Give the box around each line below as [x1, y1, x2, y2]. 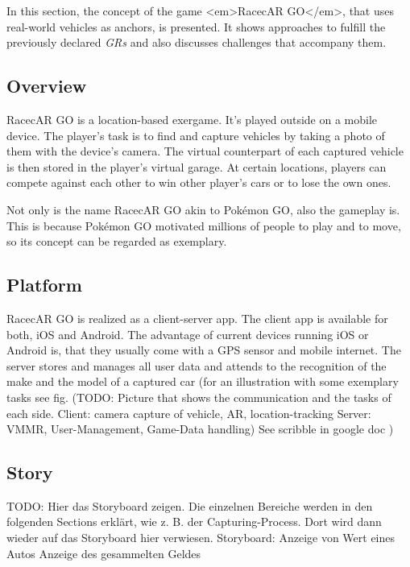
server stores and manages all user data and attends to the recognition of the [6, 357, 387, 374]
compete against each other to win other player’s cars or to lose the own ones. [6, 174, 391, 191]
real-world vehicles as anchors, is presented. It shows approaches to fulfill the [6, 18, 386, 35]
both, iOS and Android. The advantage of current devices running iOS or [6, 325, 369, 342]
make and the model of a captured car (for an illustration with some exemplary [6, 373, 399, 390]
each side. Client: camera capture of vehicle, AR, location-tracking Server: [6, 404, 371, 421]
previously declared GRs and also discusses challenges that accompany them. [6, 34, 387, 51]
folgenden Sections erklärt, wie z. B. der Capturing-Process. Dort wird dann [6, 513, 382, 530]
